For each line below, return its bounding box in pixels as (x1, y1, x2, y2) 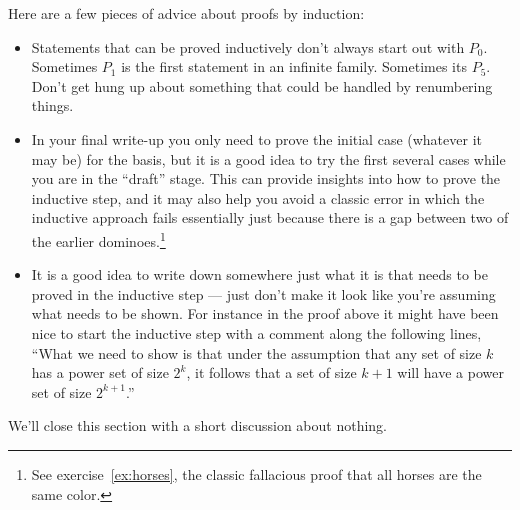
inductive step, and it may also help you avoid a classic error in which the (31, 187, 485, 208)
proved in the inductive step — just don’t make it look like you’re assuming (31, 283, 496, 304)
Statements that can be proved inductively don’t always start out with (31, 36, 465, 57)
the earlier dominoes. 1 (31, 227, 166, 251)
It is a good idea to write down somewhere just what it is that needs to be (31, 264, 488, 285)
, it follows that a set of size (186, 362, 357, 383)
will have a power (397, 362, 504, 383)
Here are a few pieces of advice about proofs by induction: (8, 3, 365, 23)
